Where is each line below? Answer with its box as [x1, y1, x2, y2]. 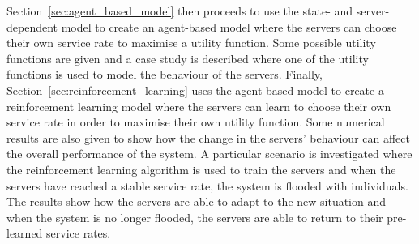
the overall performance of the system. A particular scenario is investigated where [6, 145, 413, 162]
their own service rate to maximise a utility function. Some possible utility [6, 34, 376, 51]
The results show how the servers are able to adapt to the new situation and [6, 193, 387, 210]
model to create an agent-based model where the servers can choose [61, 18, 397, 35]
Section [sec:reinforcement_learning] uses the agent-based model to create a [6, 81, 384, 98]
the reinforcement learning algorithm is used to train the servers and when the [6, 161, 396, 178]
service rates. [46, 225, 111, 242]
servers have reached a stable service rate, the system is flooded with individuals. [6, 177, 408, 194]
